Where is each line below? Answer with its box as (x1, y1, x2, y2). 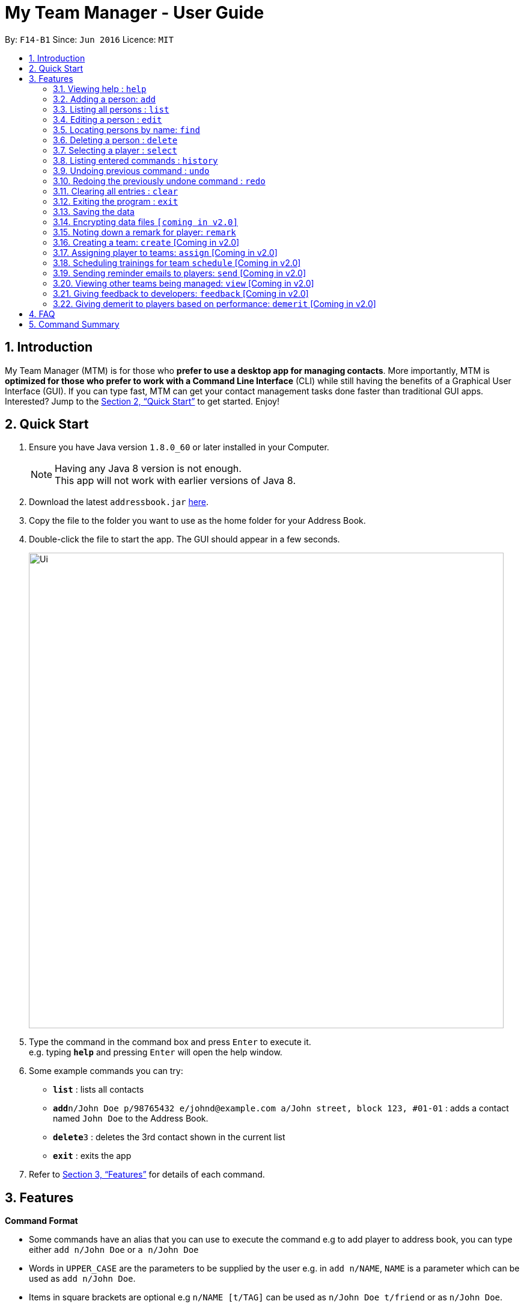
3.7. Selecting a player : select (53, 144, 177, 155)
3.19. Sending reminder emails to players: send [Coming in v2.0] (53, 267, 306, 278)
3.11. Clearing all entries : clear (53, 185, 178, 196)
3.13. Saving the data (53, 206, 135, 217)
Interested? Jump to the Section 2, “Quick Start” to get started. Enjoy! (5, 396, 280, 406)
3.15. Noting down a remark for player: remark (53, 226, 236, 237)
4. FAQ (29, 308, 55, 319)
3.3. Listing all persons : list (53, 104, 169, 114)
